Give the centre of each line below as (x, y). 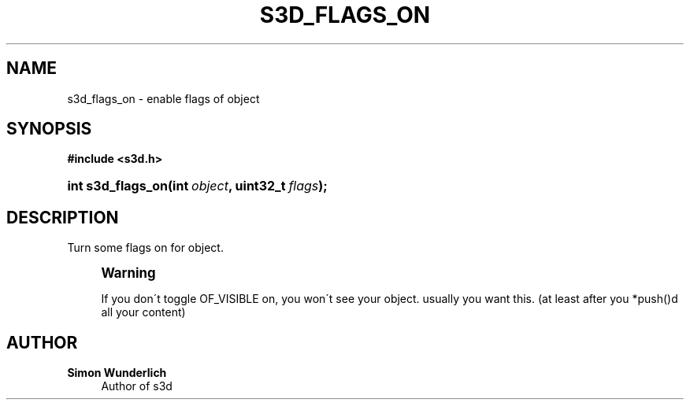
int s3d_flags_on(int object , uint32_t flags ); (197, 186)
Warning (128, 273)
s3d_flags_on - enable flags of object (163, 98)
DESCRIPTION (63, 217)
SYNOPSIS (49, 129)
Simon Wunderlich (117, 373)
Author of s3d (137, 386)
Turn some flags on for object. (145, 248)
